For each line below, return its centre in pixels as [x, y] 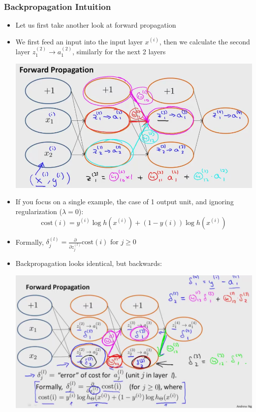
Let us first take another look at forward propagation [96, 25]
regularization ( [39, 211]
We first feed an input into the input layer [79, 41]
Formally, [30, 242]
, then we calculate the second [205, 41]
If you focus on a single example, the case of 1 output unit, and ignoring [125, 202]
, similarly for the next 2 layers [119, 52]
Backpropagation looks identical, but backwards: [89, 263]
